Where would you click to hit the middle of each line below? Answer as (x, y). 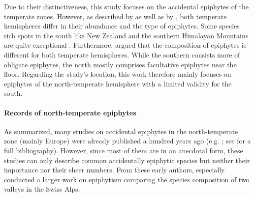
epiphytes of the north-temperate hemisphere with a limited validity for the (118, 83)
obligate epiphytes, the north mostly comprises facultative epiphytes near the (120, 64)
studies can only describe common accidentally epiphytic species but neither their (127, 160)
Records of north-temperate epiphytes (70, 112)
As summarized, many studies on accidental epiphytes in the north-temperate (121, 131)
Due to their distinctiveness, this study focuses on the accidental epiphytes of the (127, 6)
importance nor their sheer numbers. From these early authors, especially (114, 170)
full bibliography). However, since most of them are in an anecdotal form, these (124, 150)
